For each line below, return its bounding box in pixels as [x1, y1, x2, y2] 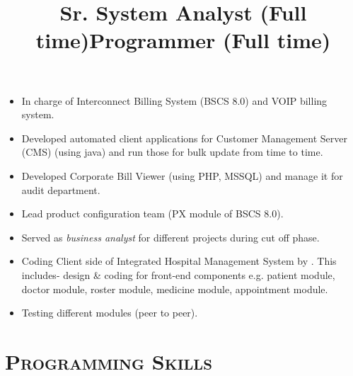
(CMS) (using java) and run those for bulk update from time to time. [21, 144, 323, 159]
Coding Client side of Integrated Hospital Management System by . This [21, 253, 337, 268]
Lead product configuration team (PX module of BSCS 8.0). [21, 206, 284, 221]
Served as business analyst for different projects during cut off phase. [21, 229, 320, 244]
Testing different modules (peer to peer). [21, 305, 198, 320]
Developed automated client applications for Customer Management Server [21, 130, 347, 145]
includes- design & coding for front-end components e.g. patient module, [21, 267, 335, 282]
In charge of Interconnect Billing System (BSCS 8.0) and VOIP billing [21, 93, 328, 108]
